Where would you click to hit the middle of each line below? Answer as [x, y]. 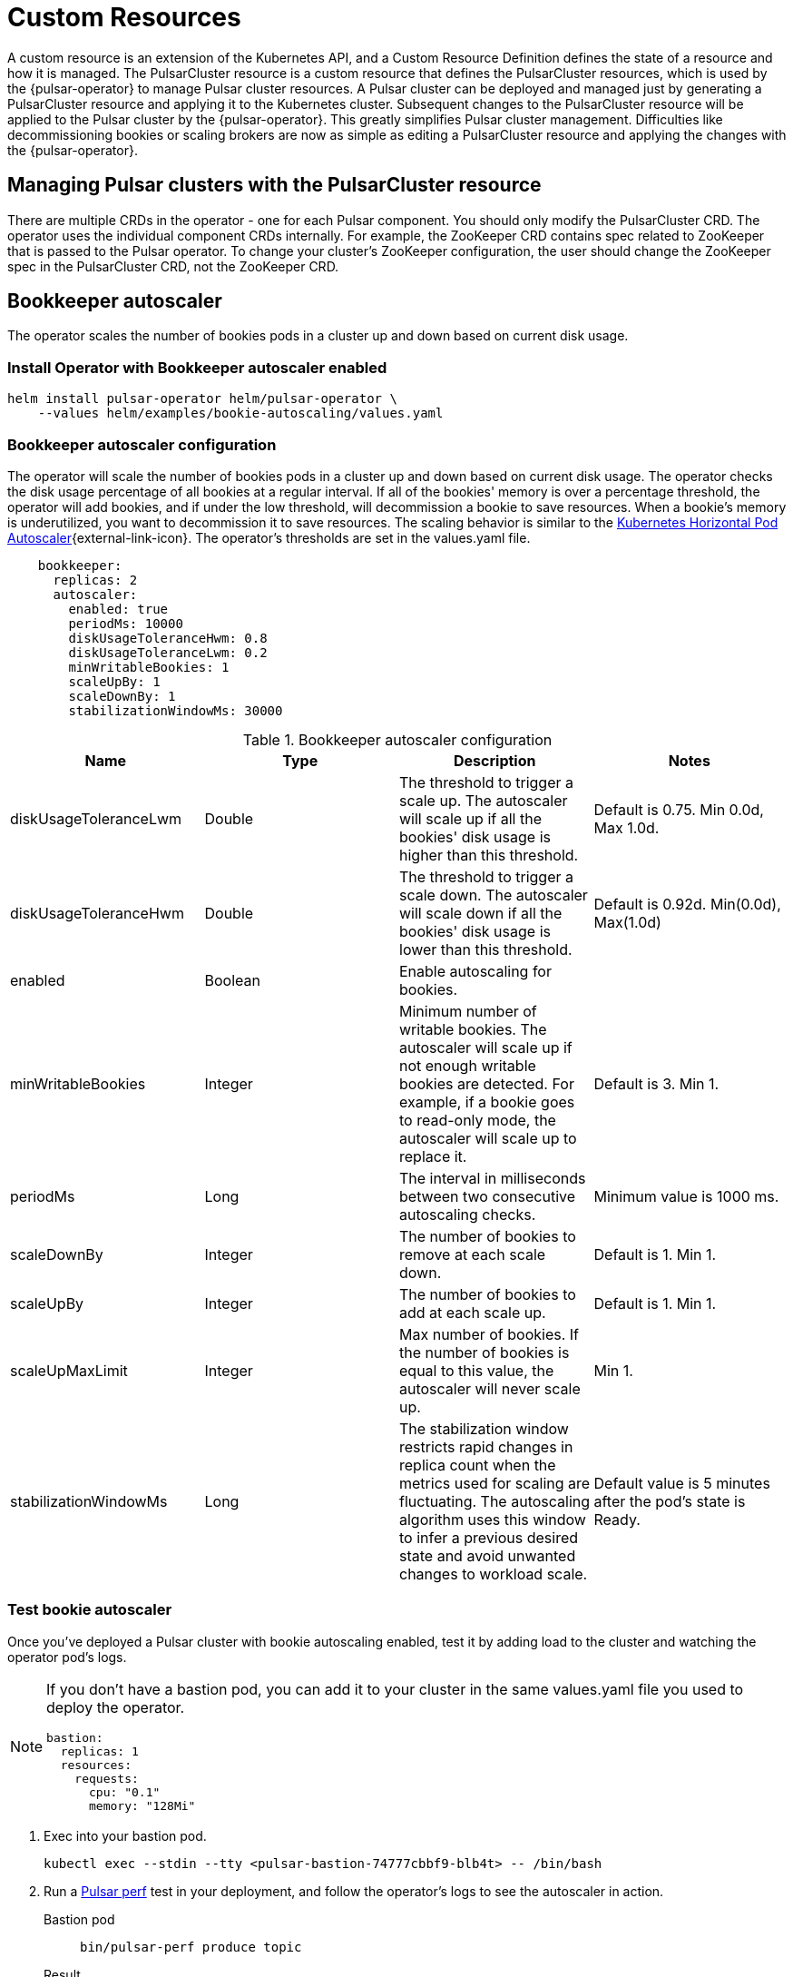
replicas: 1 [99, 1751]
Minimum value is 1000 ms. [686, 1196]
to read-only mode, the [478, 1120]
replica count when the [478, 1465]
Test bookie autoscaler [90, 1610]
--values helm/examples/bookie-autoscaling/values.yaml [240, 413]
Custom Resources [124, 17]
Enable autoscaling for [475, 971]
